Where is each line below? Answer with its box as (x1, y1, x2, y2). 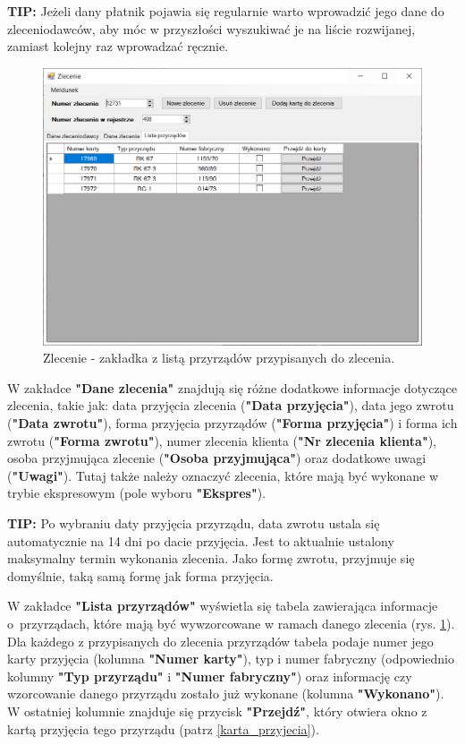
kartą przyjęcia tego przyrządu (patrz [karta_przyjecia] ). (7, 719, 319, 738)
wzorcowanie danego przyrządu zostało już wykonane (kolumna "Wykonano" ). (7, 684, 444, 703)
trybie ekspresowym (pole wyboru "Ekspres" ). (7, 484, 266, 502)
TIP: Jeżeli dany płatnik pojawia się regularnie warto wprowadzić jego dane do (7, 2, 444, 20)
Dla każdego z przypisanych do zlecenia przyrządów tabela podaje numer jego (7, 631, 434, 650)
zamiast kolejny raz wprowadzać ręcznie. (7, 37, 229, 56)
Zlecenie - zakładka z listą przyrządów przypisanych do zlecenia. (43, 348, 395, 367)
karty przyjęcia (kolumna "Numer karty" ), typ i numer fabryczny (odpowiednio (7, 649, 455, 668)
